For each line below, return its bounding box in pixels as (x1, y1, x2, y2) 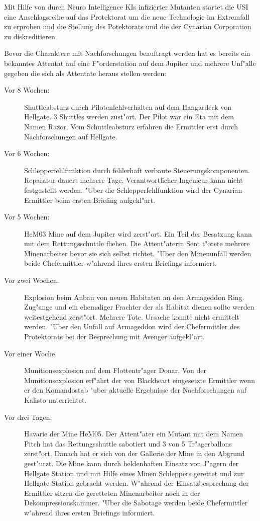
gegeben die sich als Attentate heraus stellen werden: (4, 67, 167, 78)
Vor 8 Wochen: (4, 85, 50, 95)
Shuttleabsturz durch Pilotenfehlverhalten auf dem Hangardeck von (24, 101, 232, 112)
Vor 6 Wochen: (4, 148, 50, 159)
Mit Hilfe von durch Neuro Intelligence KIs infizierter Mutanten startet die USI (4, 2, 248, 12)
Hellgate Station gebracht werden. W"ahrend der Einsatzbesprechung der (24, 478, 249, 488)
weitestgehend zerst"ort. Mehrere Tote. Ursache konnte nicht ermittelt (24, 311, 239, 322)
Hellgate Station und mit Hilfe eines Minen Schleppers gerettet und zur (24, 468, 244, 478)
